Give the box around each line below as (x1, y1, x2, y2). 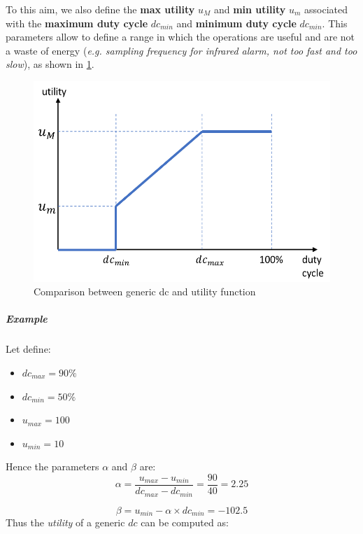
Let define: (6, 342, 51, 356)
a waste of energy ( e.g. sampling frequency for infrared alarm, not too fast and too (6, 43, 357, 57)
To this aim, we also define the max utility (6, 2, 195, 16)
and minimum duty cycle (176, 15, 297, 30)
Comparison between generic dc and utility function (34, 284, 256, 299)
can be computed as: (141, 514, 229, 529)
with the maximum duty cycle (6, 15, 148, 30)
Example (6, 311, 48, 326)
